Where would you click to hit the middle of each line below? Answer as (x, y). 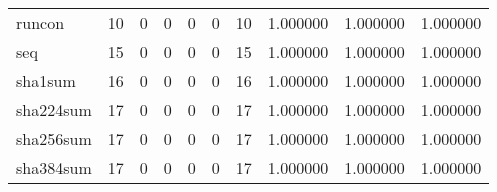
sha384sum (54, 167)
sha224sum (54, 109)
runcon (40, 22)
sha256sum (54, 138)
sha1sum (46, 80)
